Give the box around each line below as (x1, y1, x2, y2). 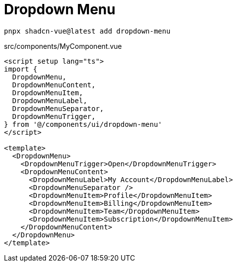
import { (4, 65, 38, 73)
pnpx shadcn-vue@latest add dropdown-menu (4, 27, 171, 35)
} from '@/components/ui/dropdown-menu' (4, 120, 162, 128)
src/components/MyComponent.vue (4, 41, 122, 50)
